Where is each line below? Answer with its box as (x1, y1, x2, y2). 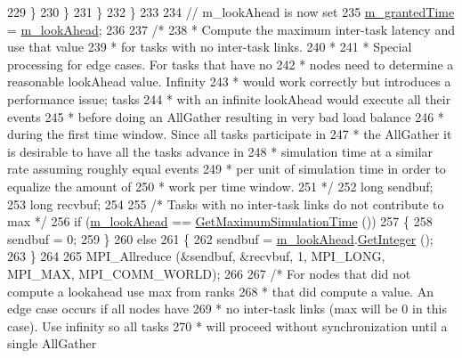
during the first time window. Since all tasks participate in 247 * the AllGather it (7, 125, 452, 143)
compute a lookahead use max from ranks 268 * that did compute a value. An (7, 281, 434, 300)
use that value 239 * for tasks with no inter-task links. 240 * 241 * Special (7, 37, 412, 56)
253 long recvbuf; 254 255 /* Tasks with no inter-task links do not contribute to (7, 194, 444, 213)
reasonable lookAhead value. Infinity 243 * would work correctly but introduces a (7, 72, 451, 91)
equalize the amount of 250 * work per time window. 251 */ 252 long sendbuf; (7, 176, 434, 195)
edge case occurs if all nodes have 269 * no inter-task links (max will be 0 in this (7, 299, 448, 318)
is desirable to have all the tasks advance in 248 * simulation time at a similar (7, 142, 434, 160)
